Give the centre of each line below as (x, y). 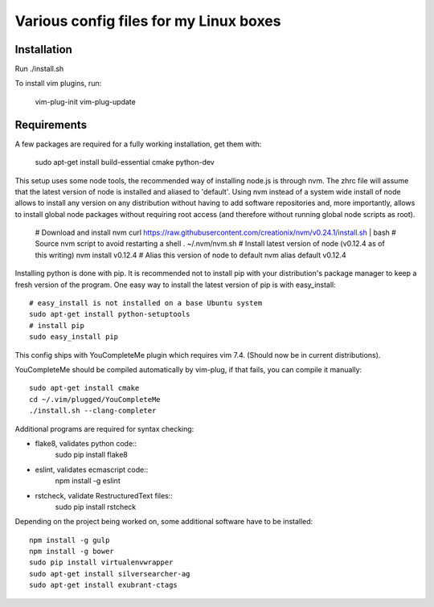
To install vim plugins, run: (58, 84)
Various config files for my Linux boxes (148, 21)
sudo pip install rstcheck (96, 507)
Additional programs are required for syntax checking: (104, 429)
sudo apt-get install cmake (84, 388)
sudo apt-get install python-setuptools (110, 314)
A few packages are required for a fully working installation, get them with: (138, 144)
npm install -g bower (72, 552)
